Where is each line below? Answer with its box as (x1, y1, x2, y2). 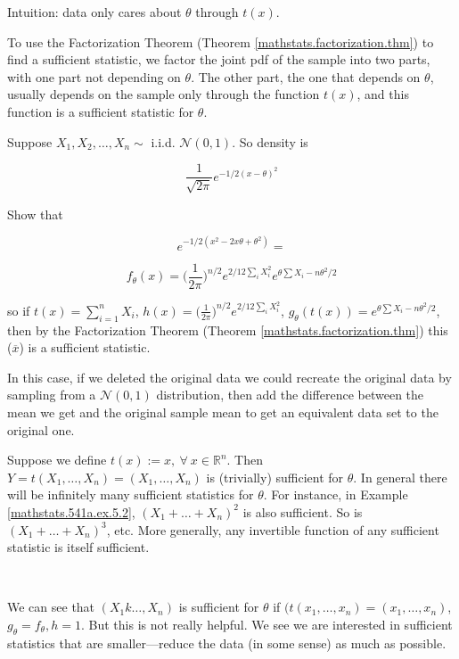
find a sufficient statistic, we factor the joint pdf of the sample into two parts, (7, 50, 430, 69)
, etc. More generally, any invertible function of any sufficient (106, 520, 439, 539)
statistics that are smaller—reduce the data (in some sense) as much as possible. (7, 633, 447, 652)
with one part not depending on (7, 67, 181, 86)
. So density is (232, 132, 308, 151)
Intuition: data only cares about (7, 3, 182, 21)
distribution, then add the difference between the (156, 385, 424, 404)
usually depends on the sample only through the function (7, 85, 320, 103)
